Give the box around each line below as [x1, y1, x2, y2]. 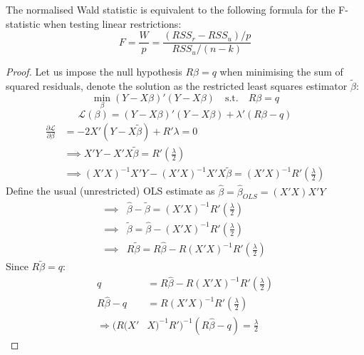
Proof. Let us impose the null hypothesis [6, 64, 182, 79]
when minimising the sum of [219, 64, 343, 79]
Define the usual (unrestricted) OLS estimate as [6, 183, 215, 198]
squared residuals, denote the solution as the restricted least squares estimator [6, 78, 348, 93]
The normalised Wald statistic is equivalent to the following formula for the [6, 2, 336, 16]
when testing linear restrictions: [43, 16, 182, 31]
